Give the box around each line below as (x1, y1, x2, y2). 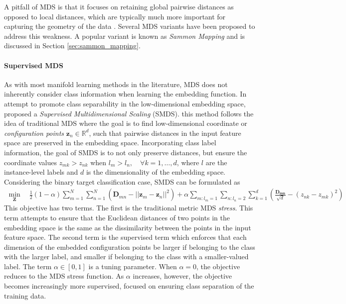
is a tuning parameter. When (88, 261, 177, 271)
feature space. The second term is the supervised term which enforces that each (4, 232, 247, 242)
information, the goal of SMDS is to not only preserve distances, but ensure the (4, 147, 247, 157)
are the (205, 157, 227, 167)
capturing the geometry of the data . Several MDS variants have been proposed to (4, 21, 255, 31)
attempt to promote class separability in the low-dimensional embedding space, (4, 98, 246, 108)
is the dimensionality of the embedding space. (86, 167, 225, 177)
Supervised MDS (4, 60, 63, 70)
